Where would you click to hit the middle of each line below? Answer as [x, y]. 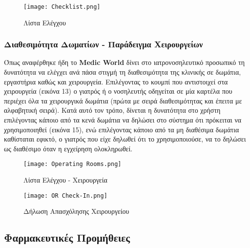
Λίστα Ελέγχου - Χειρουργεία [65, 180]
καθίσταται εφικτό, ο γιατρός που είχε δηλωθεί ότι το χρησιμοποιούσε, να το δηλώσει [125, 139]
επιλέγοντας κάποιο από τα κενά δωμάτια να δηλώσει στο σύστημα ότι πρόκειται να [123, 120]
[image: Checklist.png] [62, 7]
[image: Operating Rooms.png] [73, 164]
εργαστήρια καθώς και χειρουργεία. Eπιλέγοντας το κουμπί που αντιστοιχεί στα [116, 81]
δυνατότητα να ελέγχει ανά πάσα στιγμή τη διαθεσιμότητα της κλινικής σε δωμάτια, [123, 72]
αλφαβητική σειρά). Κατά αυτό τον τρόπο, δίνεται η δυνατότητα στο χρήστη [112, 110]
